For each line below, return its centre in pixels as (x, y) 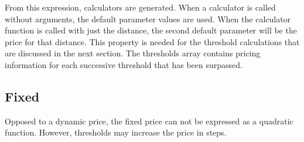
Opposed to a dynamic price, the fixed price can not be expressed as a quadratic (149, 121)
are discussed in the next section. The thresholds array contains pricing (133, 53)
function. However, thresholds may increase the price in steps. (116, 132)
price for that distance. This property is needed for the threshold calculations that (152, 41)
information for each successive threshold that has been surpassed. (124, 64)
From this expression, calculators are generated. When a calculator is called (140, 7)
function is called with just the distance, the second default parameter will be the (151, 30)
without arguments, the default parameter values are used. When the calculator (148, 18)
